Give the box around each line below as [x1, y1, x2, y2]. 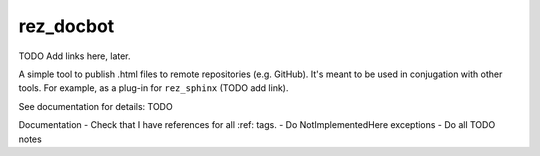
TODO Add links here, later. [18, 50, 131, 62]
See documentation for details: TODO [18, 100, 174, 112]
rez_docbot [18, 15, 115, 37]
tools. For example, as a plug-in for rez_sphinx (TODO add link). [18, 82, 289, 94]
